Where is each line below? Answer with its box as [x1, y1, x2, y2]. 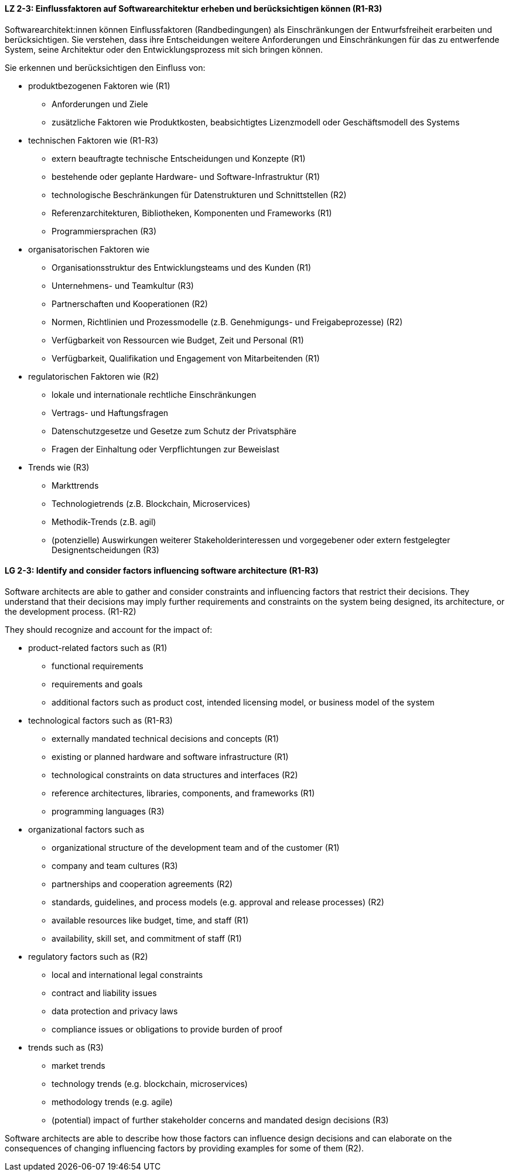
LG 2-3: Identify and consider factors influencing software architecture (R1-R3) [5, 565, 319, 576]
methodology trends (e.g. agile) [52, 1096, 173, 1107]
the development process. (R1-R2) [5, 606, 136, 616]
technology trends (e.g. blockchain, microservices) [52, 1078, 248, 1089]
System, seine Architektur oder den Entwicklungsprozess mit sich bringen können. [5, 44, 323, 54]
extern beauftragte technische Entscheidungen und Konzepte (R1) [52, 153, 306, 163]
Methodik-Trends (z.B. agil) [52, 516, 156, 527]
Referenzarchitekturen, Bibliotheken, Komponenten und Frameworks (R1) [52, 207, 332, 218]
